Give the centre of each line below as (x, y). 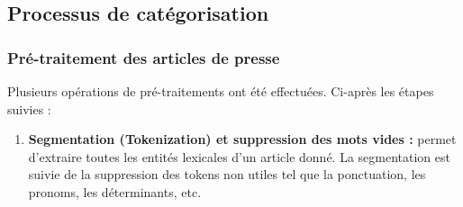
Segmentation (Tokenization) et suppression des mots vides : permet (242, 139)
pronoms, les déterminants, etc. (115, 191)
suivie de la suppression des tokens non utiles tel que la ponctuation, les (227, 174)
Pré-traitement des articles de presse (144, 57)
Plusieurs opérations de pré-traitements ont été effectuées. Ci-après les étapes (221, 91)
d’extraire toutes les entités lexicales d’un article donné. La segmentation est (239, 156)
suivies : (29, 108)
